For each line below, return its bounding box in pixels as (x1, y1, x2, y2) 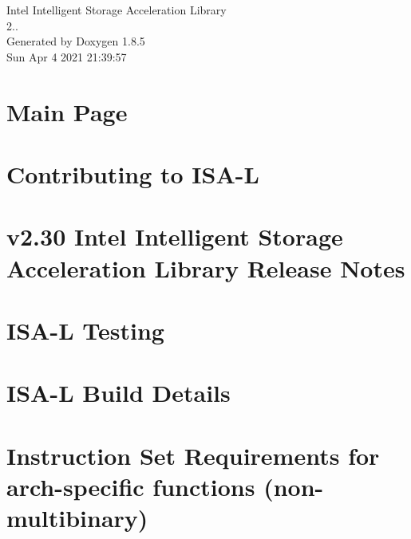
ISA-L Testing (6, 313, 164, 346)
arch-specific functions (6, 470, 255, 502)
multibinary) (6, 502, 148, 533)
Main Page (6, 95, 128, 128)
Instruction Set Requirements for (6, 439, 380, 471)
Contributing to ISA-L (6, 157, 259, 190)
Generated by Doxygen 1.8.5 (6, 33, 145, 49)
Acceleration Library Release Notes (6, 251, 405, 284)
